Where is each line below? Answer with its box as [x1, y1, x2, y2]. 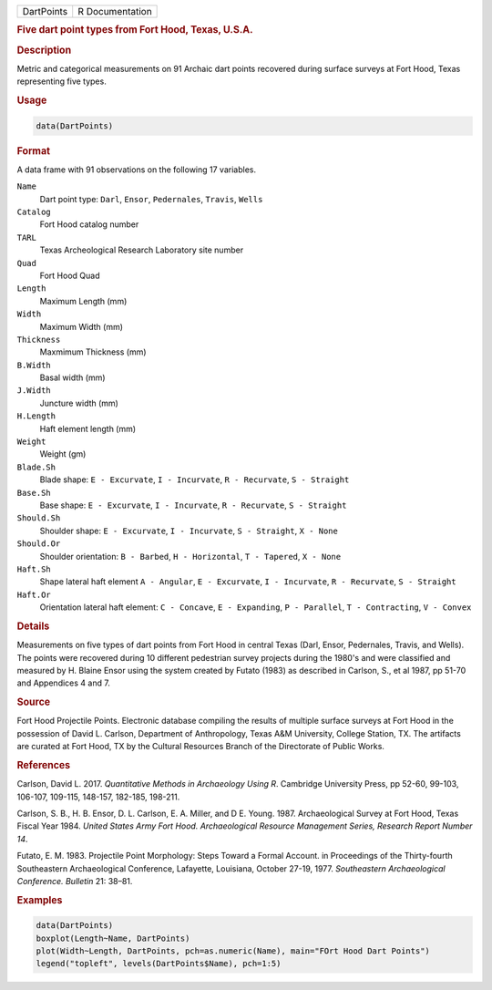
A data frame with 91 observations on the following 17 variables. [16, 164, 257, 175]
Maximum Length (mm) [39, 295, 128, 306]
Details [16, 620, 50, 633]
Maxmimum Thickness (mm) [39, 346, 147, 357]
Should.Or [16, 539, 61, 549]
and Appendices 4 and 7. [16, 677, 111, 688]
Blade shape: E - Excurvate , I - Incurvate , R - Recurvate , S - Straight [39, 474, 350, 485]
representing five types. [16, 76, 107, 87]
